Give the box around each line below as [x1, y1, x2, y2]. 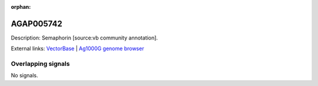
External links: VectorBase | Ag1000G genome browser [11, 45, 144, 52]
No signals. [11, 72, 38, 79]
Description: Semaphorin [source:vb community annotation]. [11, 34, 158, 41]
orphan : [11, 4, 31, 10]
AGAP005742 [11, 18, 62, 29]
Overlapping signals [11, 59, 70, 68]
